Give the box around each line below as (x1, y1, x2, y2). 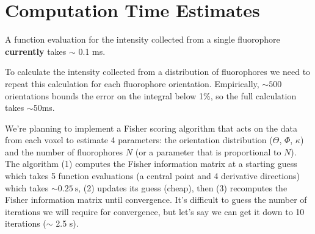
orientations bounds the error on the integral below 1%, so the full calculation (5, 89, 297, 102)
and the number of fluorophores (5, 145, 123, 158)
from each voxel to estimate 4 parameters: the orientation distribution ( (5, 133, 273, 146)
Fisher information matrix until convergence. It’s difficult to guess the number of (5, 193, 307, 206)
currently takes (5, 44, 67, 57)
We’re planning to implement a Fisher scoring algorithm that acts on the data (5, 121, 297, 134)
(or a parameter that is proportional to (135, 145, 281, 158)
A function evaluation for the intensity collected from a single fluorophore (5, 33, 280, 46)
